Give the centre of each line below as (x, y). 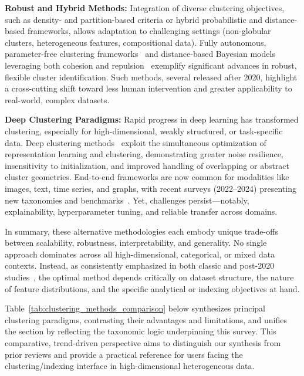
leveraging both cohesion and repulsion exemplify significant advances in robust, (151, 65)
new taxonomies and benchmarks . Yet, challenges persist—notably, (127, 200)
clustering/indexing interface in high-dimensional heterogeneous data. (130, 366)
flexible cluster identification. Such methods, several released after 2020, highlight (151, 77)
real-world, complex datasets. (57, 99)
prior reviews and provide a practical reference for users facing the (124, 354)
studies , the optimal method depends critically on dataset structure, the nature (149, 277)
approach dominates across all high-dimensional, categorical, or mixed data (140, 254)
